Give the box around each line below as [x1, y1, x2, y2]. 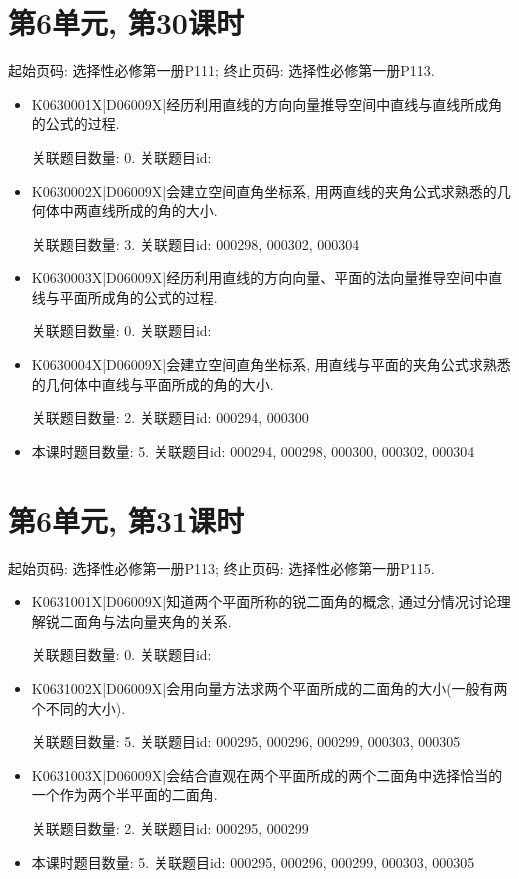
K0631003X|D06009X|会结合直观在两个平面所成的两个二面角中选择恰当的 [31, 764, 503, 785]
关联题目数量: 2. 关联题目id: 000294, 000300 [31, 407, 309, 428]
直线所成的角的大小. [87, 200, 218, 221]
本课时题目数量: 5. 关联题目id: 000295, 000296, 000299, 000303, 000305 [31, 851, 475, 872]
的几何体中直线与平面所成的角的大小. [31, 373, 274, 394]
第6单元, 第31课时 [8, 499, 244, 540]
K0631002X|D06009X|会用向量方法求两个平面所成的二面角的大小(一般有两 [31, 677, 508, 698]
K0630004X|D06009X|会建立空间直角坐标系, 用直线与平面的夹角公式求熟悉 [31, 354, 511, 375]
